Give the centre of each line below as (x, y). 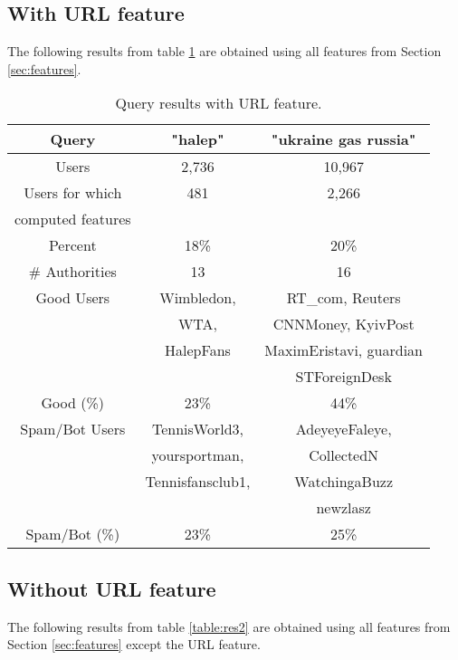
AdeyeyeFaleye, (343, 429)
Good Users (73, 298)
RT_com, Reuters (343, 298)
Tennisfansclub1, (198, 482)
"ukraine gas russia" (343, 139)
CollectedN (344, 455)
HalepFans (198, 350)
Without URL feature (112, 588)
